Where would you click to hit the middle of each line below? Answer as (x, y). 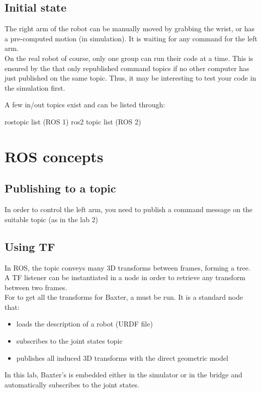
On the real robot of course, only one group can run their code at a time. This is (129, 58)
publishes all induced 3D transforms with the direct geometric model (122, 357)
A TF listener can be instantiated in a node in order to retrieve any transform (125, 277)
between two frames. (36, 287)
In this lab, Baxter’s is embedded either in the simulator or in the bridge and (123, 375)
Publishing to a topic (60, 188)
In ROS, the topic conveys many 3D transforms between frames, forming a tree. (127, 267)
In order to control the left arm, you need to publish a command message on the (129, 209)
